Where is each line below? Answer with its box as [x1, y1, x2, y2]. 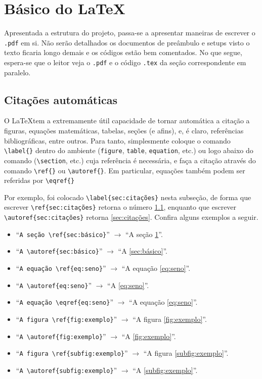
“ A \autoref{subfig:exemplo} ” [16, 365, 117, 375]
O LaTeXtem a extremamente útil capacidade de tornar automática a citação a [4, 115, 250, 126]
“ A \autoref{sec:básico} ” [16, 246, 103, 256]
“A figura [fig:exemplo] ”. [133, 314, 207, 324]
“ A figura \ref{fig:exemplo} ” [16, 314, 117, 324]
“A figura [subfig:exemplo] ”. [143, 348, 229, 358]
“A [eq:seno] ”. [107, 279, 149, 290]
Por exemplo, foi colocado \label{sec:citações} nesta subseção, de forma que [4, 192, 251, 202]
